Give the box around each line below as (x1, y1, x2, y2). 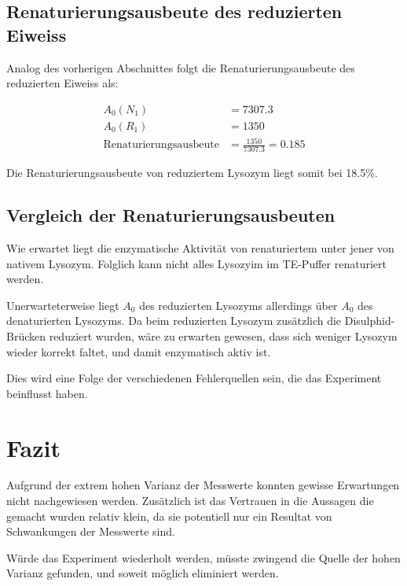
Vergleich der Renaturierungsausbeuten (6, 203, 335, 227)
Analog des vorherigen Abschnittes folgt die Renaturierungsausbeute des (6, 59, 355, 76)
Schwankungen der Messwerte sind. (6, 523, 175, 540)
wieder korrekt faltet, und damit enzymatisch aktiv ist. (6, 343, 271, 359)
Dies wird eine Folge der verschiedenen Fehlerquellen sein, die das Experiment (6, 370, 382, 386)
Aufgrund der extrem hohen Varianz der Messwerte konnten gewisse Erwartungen (6, 477, 400, 493)
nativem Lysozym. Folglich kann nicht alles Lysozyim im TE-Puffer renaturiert (6, 255, 387, 271)
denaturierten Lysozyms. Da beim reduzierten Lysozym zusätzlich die (6, 312, 342, 329)
